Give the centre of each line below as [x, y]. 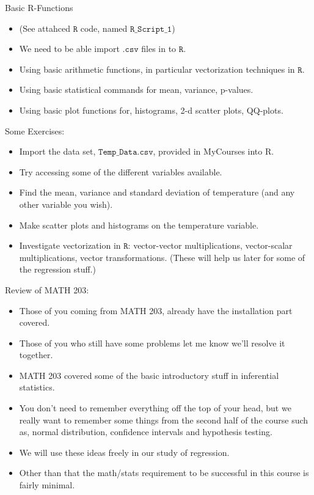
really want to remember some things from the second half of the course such [164, 420]
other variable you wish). [66, 204]
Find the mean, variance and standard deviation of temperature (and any [157, 192]
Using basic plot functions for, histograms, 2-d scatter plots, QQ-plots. [151, 110]
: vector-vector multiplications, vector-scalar [210, 245]
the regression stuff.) [57, 269]
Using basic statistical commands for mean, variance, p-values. [136, 90]
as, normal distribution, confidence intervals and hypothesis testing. [146, 432]
